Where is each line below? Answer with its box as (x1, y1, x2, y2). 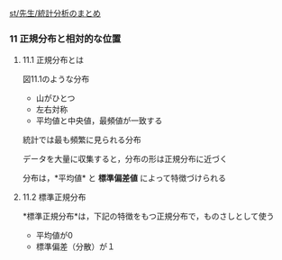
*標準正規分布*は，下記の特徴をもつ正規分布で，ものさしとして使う (22, 211, 275, 222)
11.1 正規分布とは (22, 55, 84, 66)
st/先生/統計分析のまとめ (9, 8, 102, 18)
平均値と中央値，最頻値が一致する (35, 115, 163, 126)
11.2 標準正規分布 (22, 192, 86, 202)
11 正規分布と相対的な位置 (9, 32, 122, 45)
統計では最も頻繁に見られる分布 (22, 134, 141, 146)
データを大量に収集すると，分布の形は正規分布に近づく (22, 154, 228, 165)
